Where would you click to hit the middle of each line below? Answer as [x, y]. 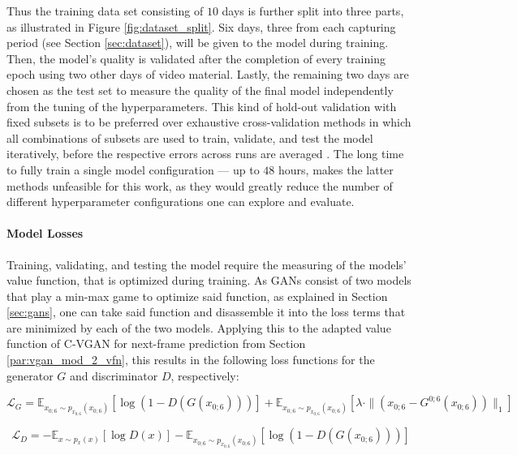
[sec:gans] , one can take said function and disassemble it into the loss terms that [206, 312]
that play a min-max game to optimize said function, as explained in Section [197, 296]
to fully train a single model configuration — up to [133, 169]
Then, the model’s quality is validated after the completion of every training [196, 58]
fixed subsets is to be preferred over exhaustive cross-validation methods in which [209, 122]
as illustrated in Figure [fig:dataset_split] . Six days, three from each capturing [201, 26]
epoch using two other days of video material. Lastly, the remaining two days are [208, 74]
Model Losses [45, 233]
